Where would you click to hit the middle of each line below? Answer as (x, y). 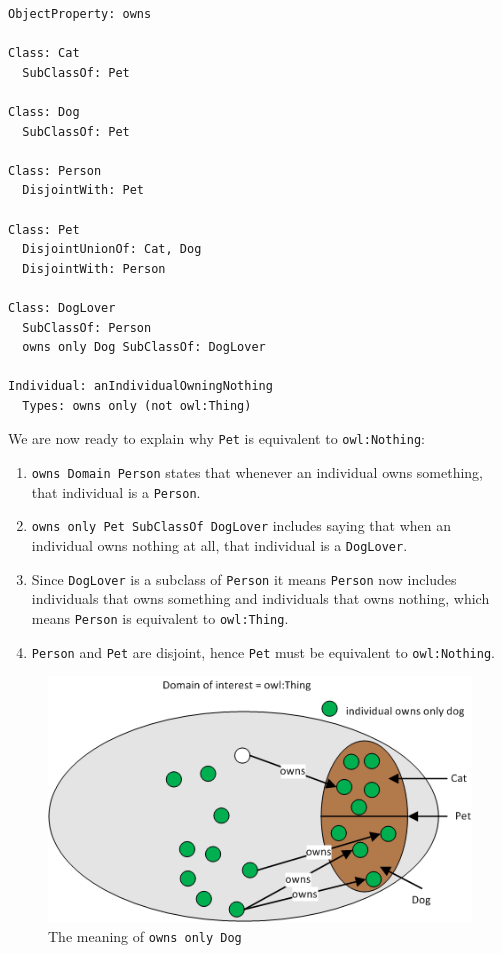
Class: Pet (44, 229)
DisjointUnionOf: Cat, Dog (112, 249)
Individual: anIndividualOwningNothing (140, 386)
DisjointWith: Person (94, 268)
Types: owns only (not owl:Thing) (137, 405)
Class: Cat (44, 53)
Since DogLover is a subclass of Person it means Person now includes (244, 578)
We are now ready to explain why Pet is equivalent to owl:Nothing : (216, 438)
